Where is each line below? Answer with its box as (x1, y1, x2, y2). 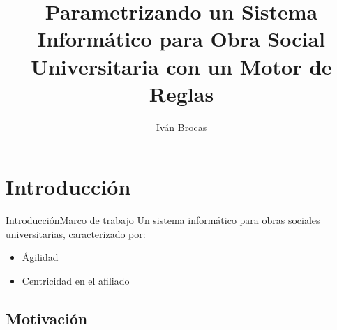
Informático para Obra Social (38, 24, 325, 53)
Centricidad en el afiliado (22, 273, 130, 287)
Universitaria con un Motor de (31, 52, 332, 80)
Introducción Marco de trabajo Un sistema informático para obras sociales (6, 213, 320, 227)
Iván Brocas (156, 119, 207, 134)
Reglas (149, 79, 214, 107)
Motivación (6, 307, 88, 329)
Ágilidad (22, 250, 59, 264)
